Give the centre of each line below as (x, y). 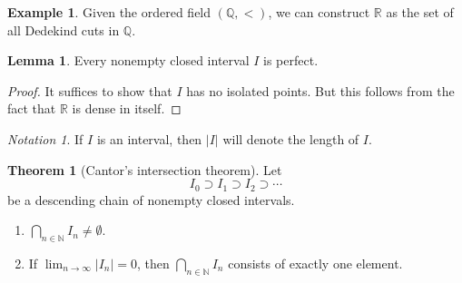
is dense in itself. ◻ (127, 108)
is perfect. (291, 60)
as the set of (420, 12)
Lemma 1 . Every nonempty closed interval (128, 60)
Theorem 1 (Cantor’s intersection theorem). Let (145, 169)
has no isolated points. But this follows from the (320, 90)
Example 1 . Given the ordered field (109, 12)
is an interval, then (149, 138)
